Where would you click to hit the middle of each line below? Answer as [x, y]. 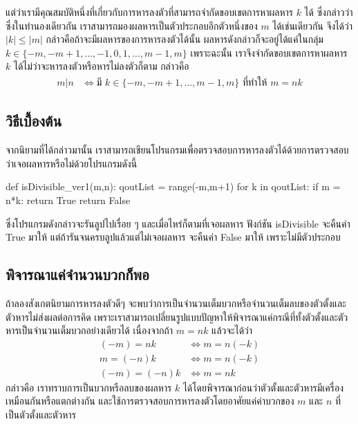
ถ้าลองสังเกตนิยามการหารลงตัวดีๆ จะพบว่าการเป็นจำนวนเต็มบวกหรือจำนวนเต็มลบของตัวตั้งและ [176, 303]
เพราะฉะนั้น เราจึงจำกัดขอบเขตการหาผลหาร [269, 52]
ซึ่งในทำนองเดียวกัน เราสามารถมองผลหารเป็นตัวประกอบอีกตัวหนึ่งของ [132, 25]
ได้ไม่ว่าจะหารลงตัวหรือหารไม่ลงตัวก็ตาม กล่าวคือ [101, 66]
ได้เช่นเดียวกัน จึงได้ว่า [313, 25]
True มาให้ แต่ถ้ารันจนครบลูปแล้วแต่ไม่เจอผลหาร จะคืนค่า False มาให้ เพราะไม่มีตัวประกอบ [173, 237]
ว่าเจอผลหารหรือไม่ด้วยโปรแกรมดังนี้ [72, 163]
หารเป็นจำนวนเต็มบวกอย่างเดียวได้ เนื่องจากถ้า [89, 330]
